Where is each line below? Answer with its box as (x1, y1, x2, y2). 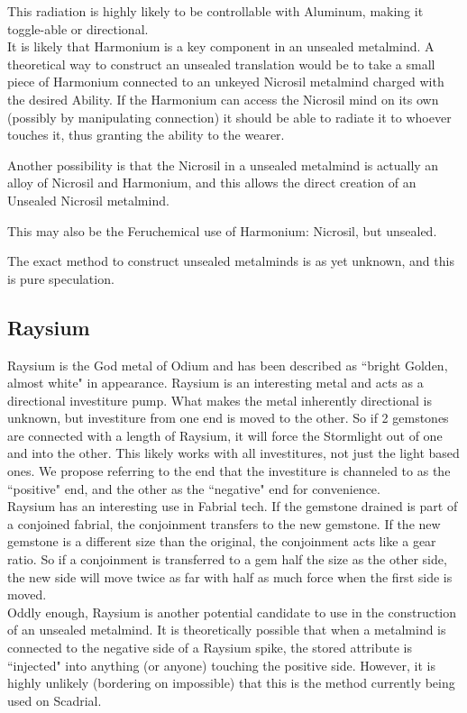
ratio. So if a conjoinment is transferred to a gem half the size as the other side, (7, 550, 447, 569)
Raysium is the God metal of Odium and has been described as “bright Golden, (7, 355, 448, 374)
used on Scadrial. (7, 690, 102, 709)
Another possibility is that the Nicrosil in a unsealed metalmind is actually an (7, 155, 439, 174)
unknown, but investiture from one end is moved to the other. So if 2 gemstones (7, 408, 449, 427)
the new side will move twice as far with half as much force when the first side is (7, 567, 453, 586)
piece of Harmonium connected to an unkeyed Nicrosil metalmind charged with (7, 72, 444, 91)
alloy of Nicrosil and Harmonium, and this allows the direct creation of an (7, 173, 417, 192)
